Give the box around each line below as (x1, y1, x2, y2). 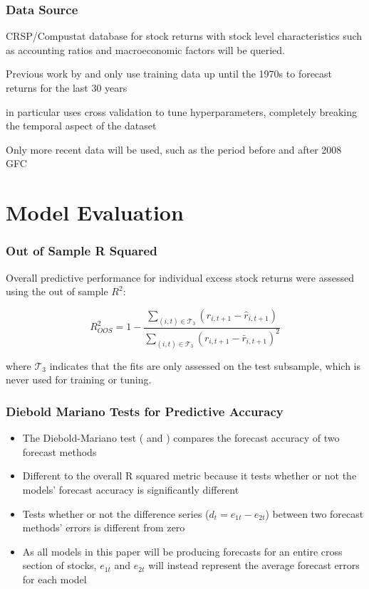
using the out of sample (6, 284, 108, 299)
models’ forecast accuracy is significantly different (22, 482, 239, 497)
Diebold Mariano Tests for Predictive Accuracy (6, 402, 284, 420)
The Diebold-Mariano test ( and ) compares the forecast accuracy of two (22, 430, 340, 445)
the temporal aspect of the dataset (6, 118, 157, 133)
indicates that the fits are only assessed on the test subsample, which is (49, 358, 361, 373)
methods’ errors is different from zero (22, 520, 185, 535)
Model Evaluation (6, 198, 184, 227)
